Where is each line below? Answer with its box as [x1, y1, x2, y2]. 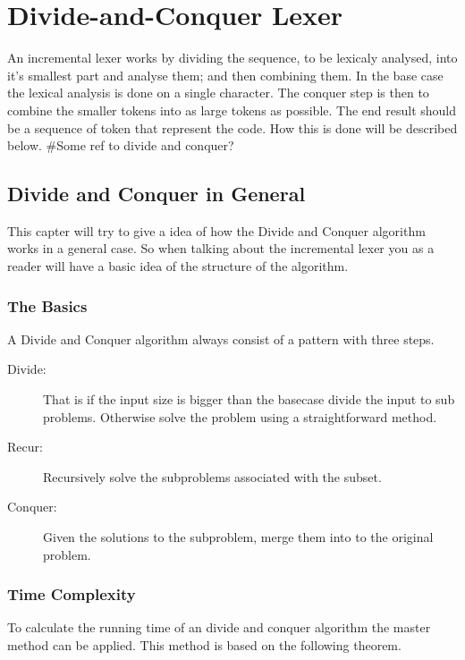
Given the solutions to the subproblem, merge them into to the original [43, 528, 434, 546]
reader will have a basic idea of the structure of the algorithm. [7, 257, 349, 275]
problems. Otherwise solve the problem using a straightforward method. [43, 407, 437, 426]
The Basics [7, 294, 88, 317]
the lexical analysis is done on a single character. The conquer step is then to [7, 83, 429, 102]
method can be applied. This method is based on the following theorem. [7, 636, 402, 655]
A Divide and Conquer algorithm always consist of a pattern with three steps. [7, 329, 435, 348]
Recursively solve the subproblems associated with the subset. [43, 467, 382, 486]
